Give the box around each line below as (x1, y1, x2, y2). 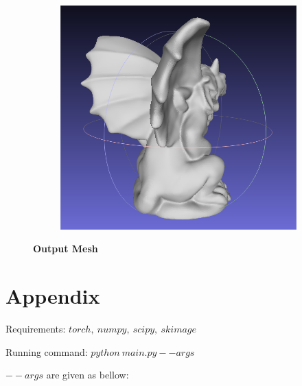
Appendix (5, 282, 100, 310)
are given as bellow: (46, 367, 129, 382)
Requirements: (5, 322, 66, 336)
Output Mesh (33, 241, 98, 256)
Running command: (5, 344, 88, 359)
